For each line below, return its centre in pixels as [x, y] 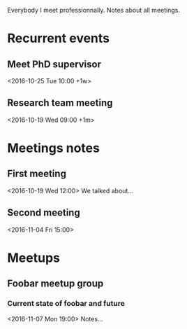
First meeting [37, 174]
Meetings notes [53, 148]
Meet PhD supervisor [54, 64]
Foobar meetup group [55, 284]
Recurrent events [59, 38]
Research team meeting [60, 103]
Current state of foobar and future [66, 304]
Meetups [34, 258]
